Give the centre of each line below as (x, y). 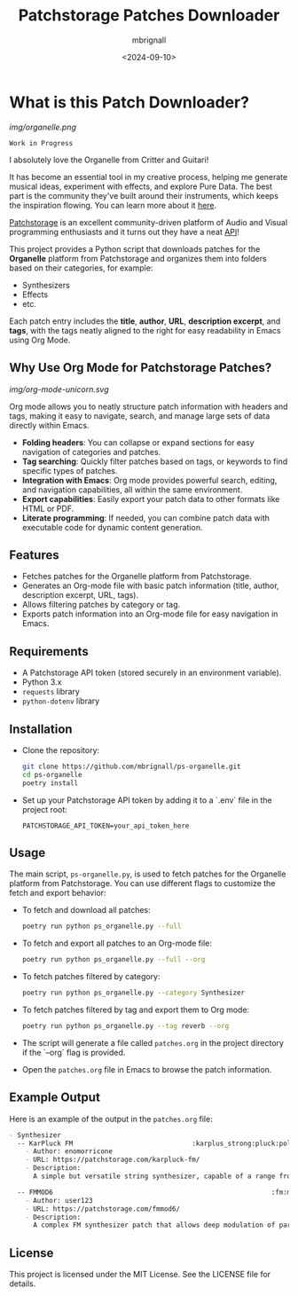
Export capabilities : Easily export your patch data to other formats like (151, 499)
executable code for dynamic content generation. (112, 527)
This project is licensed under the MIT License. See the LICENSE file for (140, 1275)
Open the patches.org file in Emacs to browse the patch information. (147, 1069)
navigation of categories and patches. (91, 452)
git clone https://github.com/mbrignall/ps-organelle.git (131, 766)
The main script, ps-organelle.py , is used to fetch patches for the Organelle (148, 874)
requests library (51, 692)
